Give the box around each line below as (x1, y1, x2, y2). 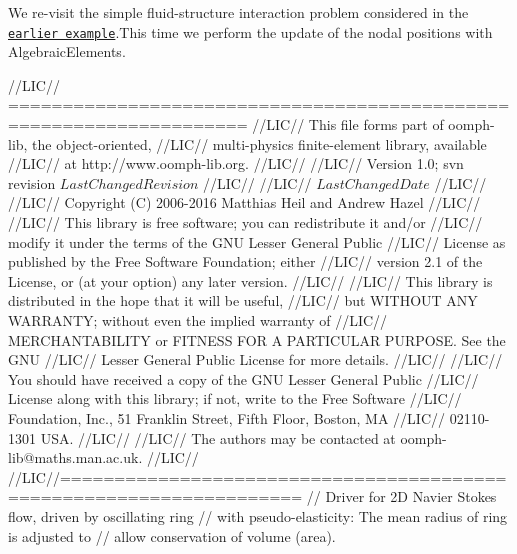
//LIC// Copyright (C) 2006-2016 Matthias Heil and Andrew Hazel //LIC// (8, 192, 481, 213)
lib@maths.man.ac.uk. (8, 447, 143, 468)
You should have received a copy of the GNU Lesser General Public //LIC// (8, 368, 479, 389)
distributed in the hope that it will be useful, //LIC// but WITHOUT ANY (8, 290, 478, 311)
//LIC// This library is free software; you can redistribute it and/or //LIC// (8, 212, 483, 232)
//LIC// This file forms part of (252, 114, 444, 135)
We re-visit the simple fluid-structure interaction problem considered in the (8, 2, 469, 22)
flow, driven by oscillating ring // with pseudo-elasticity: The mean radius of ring (8, 505, 508, 526)
